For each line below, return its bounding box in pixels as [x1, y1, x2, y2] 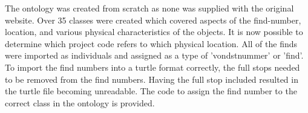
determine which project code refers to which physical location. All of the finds [5, 37, 297, 50]
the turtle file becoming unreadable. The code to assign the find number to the [5, 85, 297, 97]
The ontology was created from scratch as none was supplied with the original [5, 2, 294, 14]
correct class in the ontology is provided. [5, 96, 155, 109]
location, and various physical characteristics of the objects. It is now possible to [5, 25, 303, 38]
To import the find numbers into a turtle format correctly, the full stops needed [5, 60, 300, 73]
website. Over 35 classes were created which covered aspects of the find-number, [5, 13, 301, 26]
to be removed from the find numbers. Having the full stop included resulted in [5, 73, 298, 85]
